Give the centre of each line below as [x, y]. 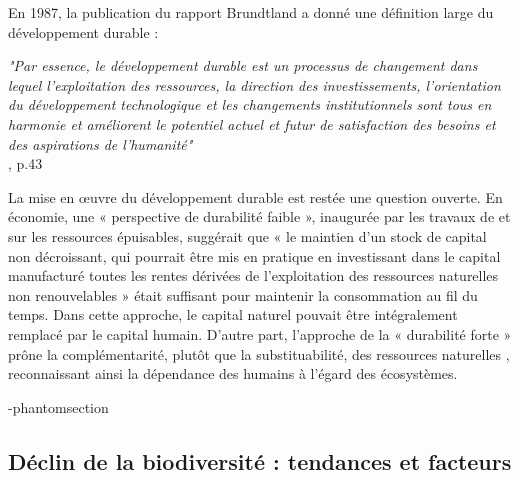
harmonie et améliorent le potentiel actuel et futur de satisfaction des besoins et [252, 123]
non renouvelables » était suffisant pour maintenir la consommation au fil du [243, 294]
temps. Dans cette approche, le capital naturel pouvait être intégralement [233, 314]
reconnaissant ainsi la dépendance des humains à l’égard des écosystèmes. [233, 373]
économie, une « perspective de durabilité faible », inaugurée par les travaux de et [259, 216]
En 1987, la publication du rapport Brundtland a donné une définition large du [251, 12]
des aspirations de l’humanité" [100, 143]
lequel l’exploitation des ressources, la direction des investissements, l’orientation [254, 84]
